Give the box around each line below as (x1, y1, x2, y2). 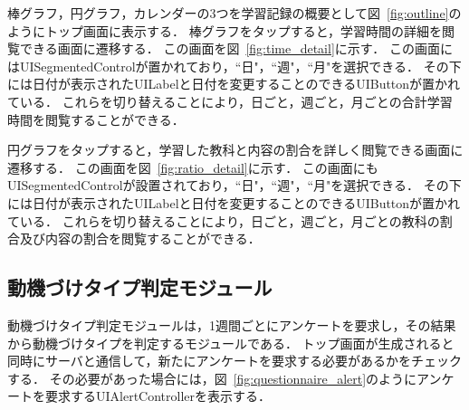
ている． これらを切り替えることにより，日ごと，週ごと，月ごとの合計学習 (7, 91, 453, 110)
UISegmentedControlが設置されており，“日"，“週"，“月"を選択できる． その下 (7, 176, 462, 195)
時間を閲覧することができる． (7, 110, 185, 129)
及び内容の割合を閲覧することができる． (19, 229, 261, 248)
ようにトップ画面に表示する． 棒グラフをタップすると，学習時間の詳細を (7, 21, 443, 40)
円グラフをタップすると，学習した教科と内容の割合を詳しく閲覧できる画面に (7, 140, 464, 159)
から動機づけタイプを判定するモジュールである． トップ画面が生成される (7, 333, 442, 352)
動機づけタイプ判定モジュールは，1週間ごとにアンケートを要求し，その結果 (7, 315, 456, 334)
